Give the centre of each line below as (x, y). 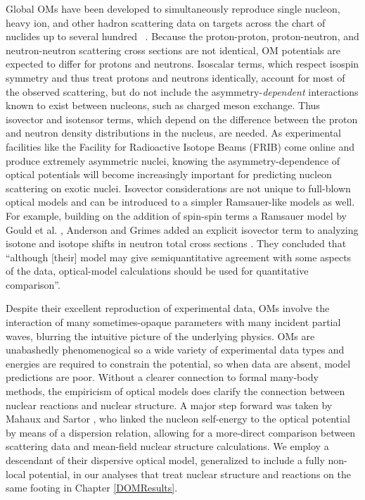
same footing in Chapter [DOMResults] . (92, 488)
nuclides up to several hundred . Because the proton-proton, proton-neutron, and (182, 36)
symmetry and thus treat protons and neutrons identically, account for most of (175, 77)
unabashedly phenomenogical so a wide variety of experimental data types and (175, 350)
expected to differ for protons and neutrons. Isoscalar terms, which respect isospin (182, 64)
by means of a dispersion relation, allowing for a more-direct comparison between (181, 432)
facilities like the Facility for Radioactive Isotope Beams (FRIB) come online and (180, 146)
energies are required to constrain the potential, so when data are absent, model (178, 363)
